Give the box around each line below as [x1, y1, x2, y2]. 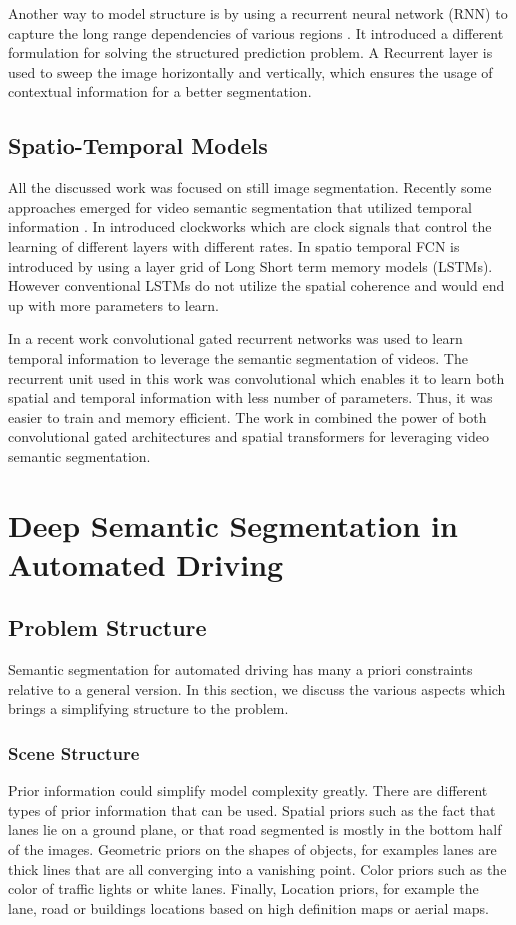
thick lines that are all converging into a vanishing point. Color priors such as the [8, 858, 507, 879]
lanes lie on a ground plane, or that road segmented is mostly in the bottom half [8, 819, 502, 840]
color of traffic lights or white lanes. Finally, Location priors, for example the [8, 878, 479, 899]
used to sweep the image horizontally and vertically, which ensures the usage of [8, 61, 493, 82]
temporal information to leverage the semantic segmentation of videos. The [8, 347, 468, 368]
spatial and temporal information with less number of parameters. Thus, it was [8, 387, 493, 408]
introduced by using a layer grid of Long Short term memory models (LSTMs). [8, 255, 493, 276]
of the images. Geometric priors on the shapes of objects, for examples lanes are [8, 839, 497, 860]
